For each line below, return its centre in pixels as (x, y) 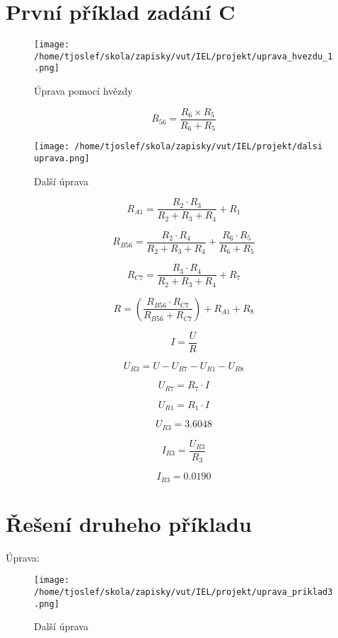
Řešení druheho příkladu (129, 523)
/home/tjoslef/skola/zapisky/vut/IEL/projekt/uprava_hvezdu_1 (183, 56)
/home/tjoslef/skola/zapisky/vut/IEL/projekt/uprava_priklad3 (183, 592)
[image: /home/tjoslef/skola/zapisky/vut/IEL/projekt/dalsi (179, 147)
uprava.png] (62, 158)
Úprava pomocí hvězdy (83, 91)
